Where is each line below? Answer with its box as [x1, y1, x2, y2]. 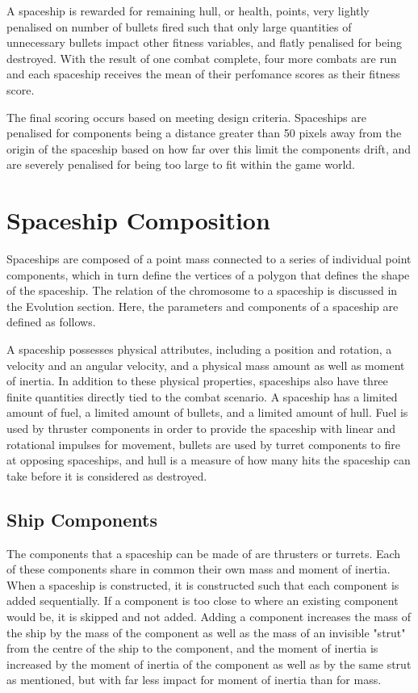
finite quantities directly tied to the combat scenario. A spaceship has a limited [6, 388, 398, 405]
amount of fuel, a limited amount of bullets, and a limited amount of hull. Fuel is [6, 404, 408, 421]
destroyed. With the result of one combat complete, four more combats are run [6, 49, 397, 66]
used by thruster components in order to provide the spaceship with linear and [6, 420, 396, 436]
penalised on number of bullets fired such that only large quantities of [6, 18, 352, 35]
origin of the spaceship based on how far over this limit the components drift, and [6, 140, 412, 157]
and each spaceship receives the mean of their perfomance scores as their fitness [6, 65, 400, 82]
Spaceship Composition [6, 204, 270, 237]
